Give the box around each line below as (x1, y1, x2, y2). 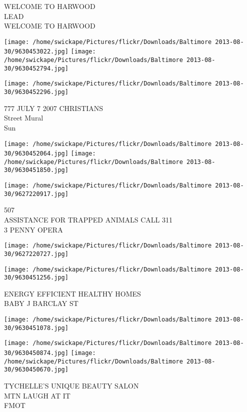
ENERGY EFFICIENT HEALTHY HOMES (4, 288, 141, 298)
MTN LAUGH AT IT (4, 390, 70, 400)
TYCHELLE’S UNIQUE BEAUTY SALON (4, 380, 139, 390)
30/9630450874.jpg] (4, 349, 68, 356)
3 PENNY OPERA (4, 224, 63, 234)
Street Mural (4, 112, 43, 123)
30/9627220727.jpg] (4, 250, 68, 257)
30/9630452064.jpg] (4, 150, 68, 157)
